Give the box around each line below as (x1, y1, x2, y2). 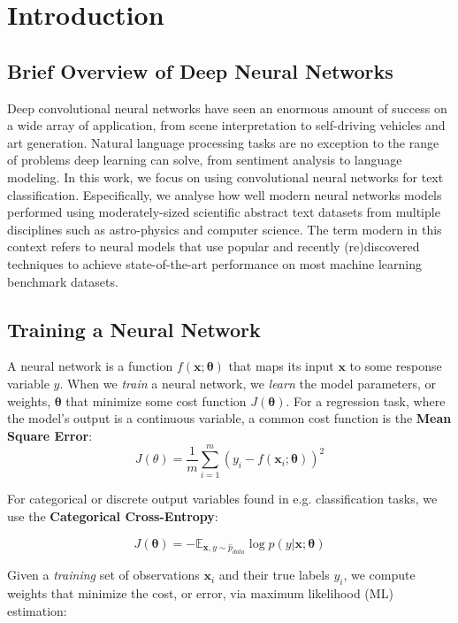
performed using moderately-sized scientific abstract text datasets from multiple (7, 203, 440, 221)
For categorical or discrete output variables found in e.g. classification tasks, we (7, 489, 438, 508)
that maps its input (228, 357, 334, 375)
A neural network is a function (7, 357, 173, 375)
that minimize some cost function (65, 391, 247, 410)
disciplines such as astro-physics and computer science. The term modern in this (7, 219, 442, 238)
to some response (349, 357, 442, 375)
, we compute (343, 565, 416, 584)
